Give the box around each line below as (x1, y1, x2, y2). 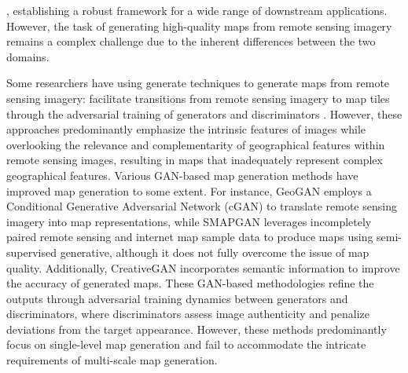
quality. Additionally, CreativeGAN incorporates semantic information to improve (6, 259, 400, 276)
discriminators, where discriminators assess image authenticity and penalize (6, 305, 370, 322)
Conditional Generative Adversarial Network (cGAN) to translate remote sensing (6, 198, 397, 214)
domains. (6, 48, 50, 64)
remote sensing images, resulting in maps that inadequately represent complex (6, 152, 383, 168)
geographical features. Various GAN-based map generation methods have (6, 166, 358, 183)
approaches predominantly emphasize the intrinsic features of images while (6, 121, 366, 137)
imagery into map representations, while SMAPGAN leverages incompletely (6, 213, 372, 229)
